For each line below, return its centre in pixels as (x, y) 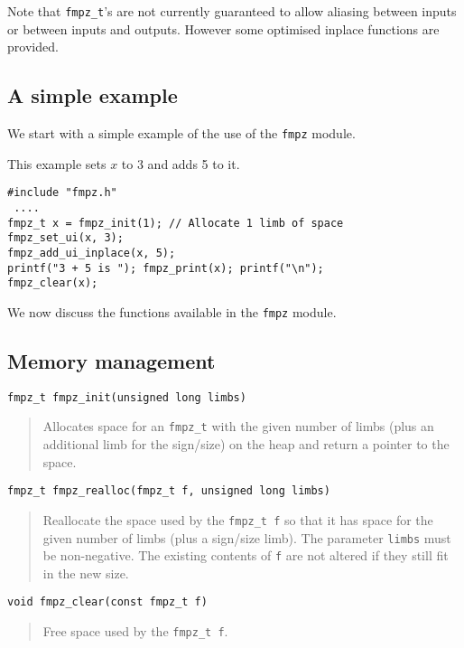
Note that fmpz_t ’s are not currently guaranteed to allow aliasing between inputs (232, 11)
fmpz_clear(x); (53, 283)
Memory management (111, 360)
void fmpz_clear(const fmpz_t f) (107, 602)
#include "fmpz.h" (62, 193)
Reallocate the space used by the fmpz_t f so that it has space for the (238, 519)
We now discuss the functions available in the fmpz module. (172, 311)
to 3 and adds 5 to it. (181, 163)
